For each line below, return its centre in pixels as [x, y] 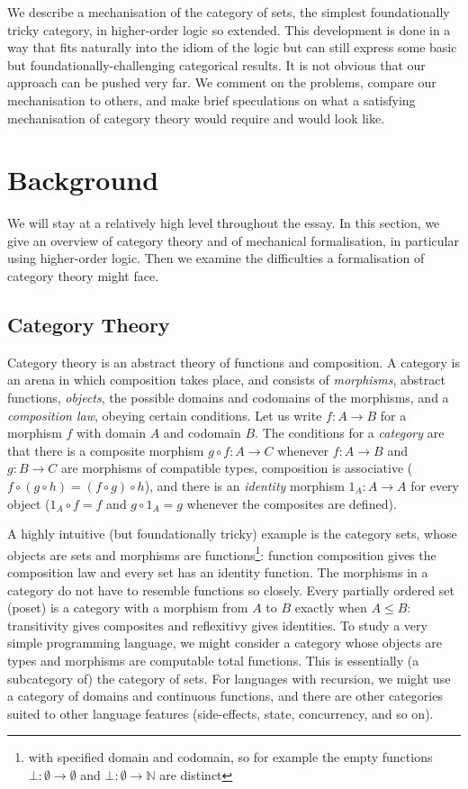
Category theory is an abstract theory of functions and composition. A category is [234, 362]
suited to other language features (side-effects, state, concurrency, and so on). [220, 713]
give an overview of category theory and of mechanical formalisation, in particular [233, 240]
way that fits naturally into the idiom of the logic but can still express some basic [232, 47]
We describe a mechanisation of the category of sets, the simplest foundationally [229, 12]
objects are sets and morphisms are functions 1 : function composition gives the [222, 553]
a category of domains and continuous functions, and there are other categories [225, 696]
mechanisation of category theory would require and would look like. [196, 118]
